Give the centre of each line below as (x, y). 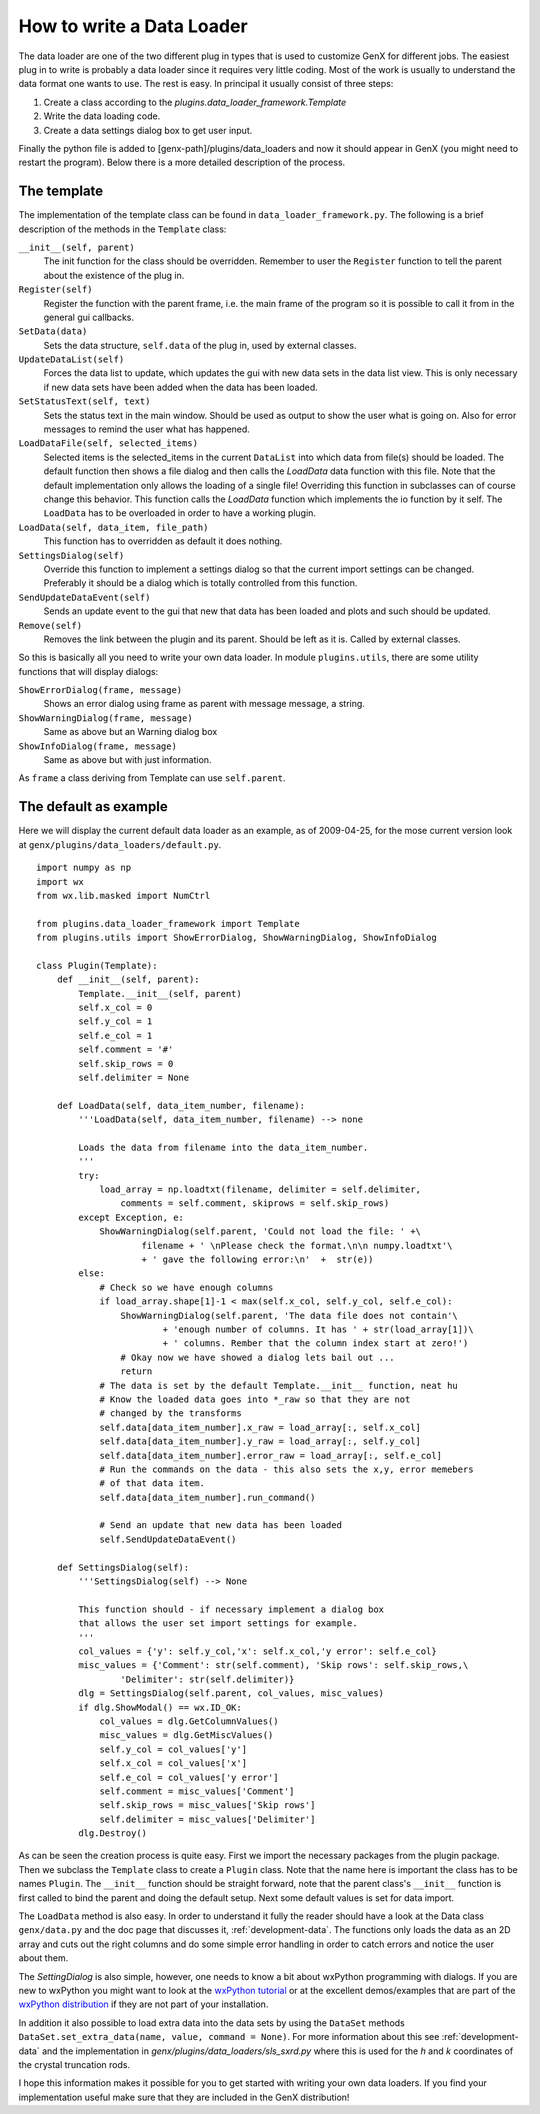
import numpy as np (84, 868)
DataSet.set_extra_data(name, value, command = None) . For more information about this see (229, 2037)
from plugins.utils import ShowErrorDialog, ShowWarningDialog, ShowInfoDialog (236, 938)
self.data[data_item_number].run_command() (207, 1497)
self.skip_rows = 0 (126, 1063)
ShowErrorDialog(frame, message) (100, 690)
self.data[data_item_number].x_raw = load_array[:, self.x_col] (260, 1427)
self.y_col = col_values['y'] (173, 1749)
